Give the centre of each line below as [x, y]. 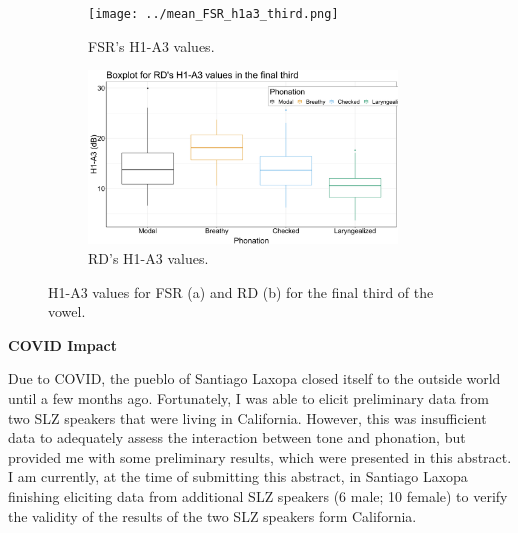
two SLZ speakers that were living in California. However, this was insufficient [247, 417]
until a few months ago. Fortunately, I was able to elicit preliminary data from [248, 397]
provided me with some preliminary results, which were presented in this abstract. [260, 456]
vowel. [67, 311]
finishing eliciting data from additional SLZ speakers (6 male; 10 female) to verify [258, 495]
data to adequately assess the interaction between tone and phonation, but [237, 437]
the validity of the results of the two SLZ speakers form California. [212, 515]
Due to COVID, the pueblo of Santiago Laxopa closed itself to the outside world [254, 378]
